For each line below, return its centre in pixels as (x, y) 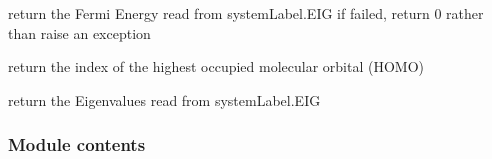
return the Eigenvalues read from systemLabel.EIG (164, 99)
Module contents (77, 144)
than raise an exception (79, 32)
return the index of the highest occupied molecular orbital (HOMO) (216, 66)
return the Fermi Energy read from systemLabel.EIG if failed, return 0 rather (246, 13)
